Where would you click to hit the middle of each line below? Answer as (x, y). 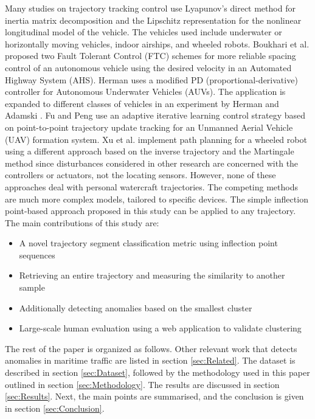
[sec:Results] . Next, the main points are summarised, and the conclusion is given (154, 396)
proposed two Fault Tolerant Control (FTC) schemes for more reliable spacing (151, 56)
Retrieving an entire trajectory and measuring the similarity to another (152, 275)
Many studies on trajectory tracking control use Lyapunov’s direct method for (150, 8)
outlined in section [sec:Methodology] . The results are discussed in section (142, 384)
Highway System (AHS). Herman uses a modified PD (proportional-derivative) (151, 79)
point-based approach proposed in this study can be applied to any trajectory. (151, 211)
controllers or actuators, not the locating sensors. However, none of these (140, 175)
